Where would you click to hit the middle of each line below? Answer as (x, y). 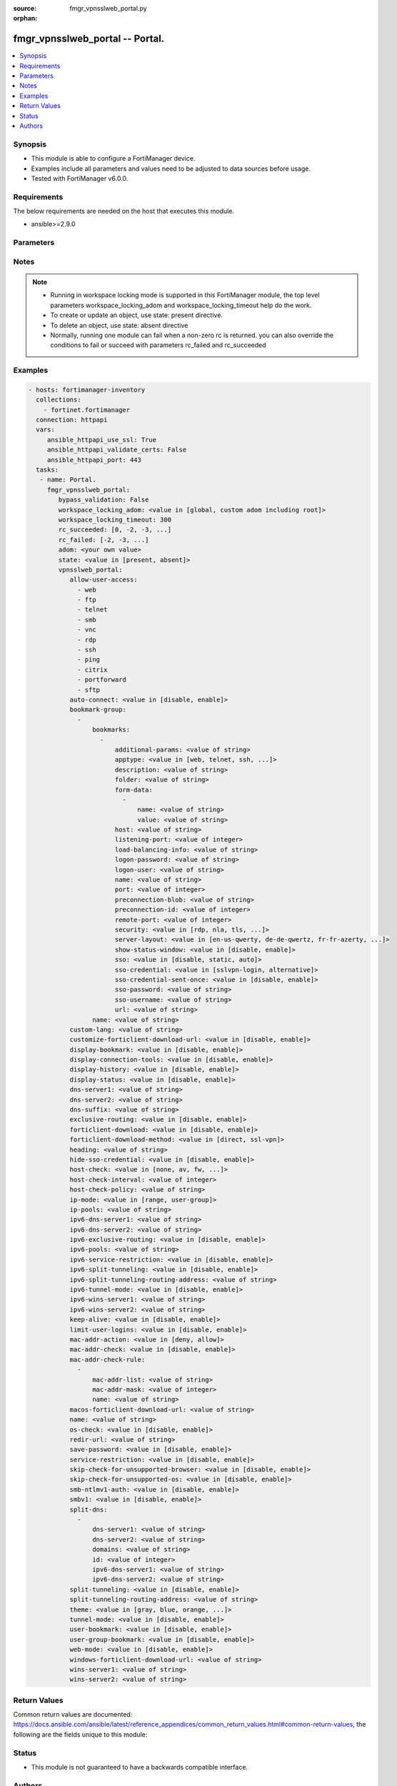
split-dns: (89, 1510)
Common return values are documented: (73, 1715)
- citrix (92, 669)
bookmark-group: (98, 710)
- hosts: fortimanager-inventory (87, 390)
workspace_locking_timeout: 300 (115, 519)
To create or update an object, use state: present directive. (136, 315)
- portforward (102, 680)
